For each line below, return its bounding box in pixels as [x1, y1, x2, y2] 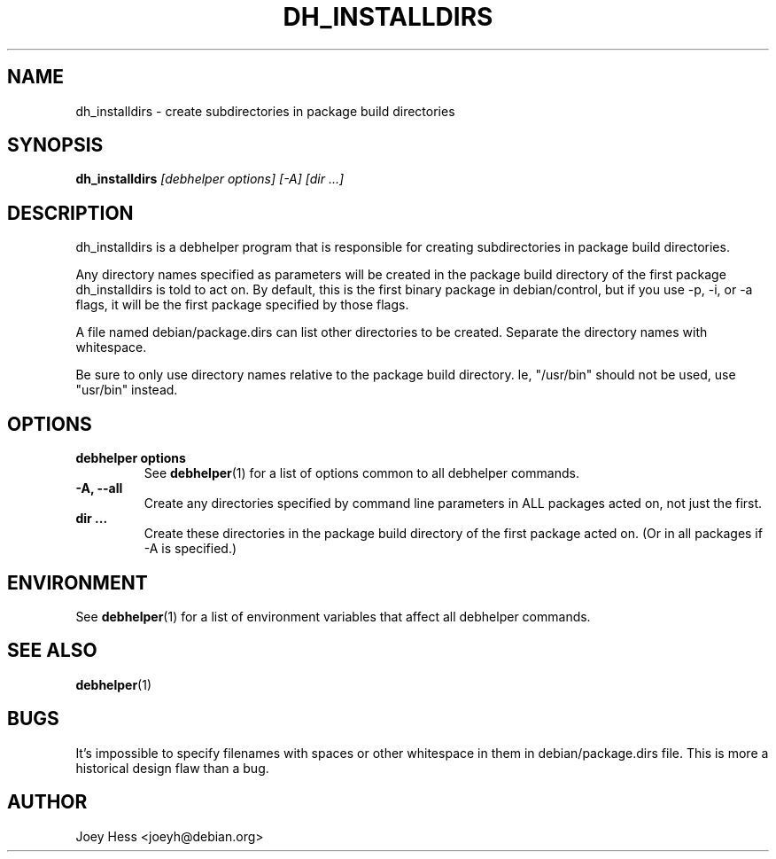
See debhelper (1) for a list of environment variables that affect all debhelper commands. [75, 608, 591, 624]
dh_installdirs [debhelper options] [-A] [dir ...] [75, 171, 345, 187]
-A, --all [75, 480, 123, 496]
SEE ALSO [7, 639, 97, 662]
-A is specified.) [144, 541, 237, 557]
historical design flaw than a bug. [75, 760, 269, 776]
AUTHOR [7, 791, 88, 814]
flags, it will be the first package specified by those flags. [75, 297, 409, 313]
